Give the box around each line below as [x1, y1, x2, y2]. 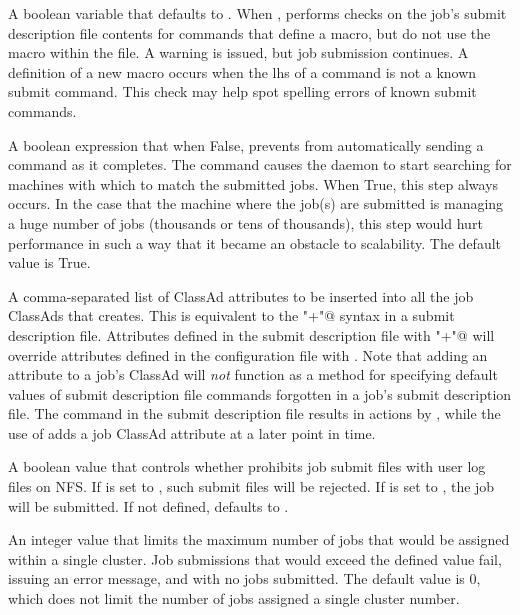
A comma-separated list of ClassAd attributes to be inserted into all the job [8, 285, 474, 306]
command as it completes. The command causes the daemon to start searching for [8, 154, 512, 175]
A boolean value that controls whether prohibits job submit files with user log [8, 456, 486, 477]
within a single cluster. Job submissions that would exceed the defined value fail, [8, 548, 502, 569]
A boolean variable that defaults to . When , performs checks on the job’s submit [8, 3, 507, 23]
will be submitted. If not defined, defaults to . [8, 495, 289, 516]
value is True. [8, 252, 91, 273]
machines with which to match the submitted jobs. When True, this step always [8, 173, 499, 194]
